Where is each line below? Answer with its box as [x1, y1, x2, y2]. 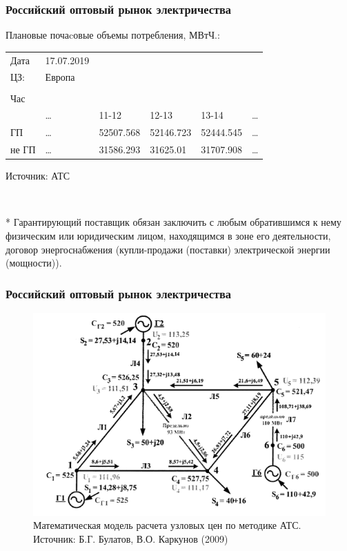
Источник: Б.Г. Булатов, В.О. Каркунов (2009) [33, 531, 228, 545]
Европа [45, 70, 75, 84]
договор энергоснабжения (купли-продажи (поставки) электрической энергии [6, 242, 330, 256]
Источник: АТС [6, 168, 70, 183]
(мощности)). [6, 255, 62, 270]
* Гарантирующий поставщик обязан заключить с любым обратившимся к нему [6, 215, 341, 229]
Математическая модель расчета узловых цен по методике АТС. [33, 518, 301, 532]
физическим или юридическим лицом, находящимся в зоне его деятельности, [6, 228, 331, 242]
